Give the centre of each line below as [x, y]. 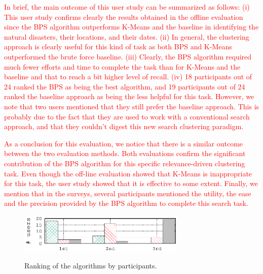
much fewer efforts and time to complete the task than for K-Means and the [122, 66]
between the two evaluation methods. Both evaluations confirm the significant [125, 153]
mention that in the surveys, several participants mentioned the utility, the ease [128, 193]
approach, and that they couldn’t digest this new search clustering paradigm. [124, 126]
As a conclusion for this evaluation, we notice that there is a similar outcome [124, 143]
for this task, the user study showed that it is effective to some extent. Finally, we [131, 183]
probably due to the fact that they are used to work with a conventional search [127, 116]
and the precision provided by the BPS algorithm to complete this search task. [126, 203]
